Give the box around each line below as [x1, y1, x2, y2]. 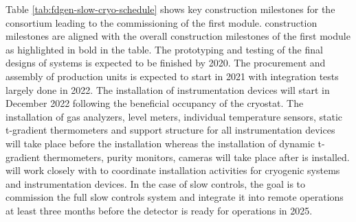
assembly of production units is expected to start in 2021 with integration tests [5, 69, 339, 83]
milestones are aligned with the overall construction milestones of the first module [5, 29, 351, 43]
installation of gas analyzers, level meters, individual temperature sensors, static [5, 109, 343, 123]
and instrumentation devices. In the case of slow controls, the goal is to [5, 176, 306, 190]
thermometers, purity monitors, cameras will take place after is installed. [43, 149, 350, 164]
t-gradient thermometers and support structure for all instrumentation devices [5, 123, 335, 137]
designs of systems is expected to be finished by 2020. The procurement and [5, 56, 326, 70]
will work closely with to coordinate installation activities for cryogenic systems [5, 163, 340, 177]
